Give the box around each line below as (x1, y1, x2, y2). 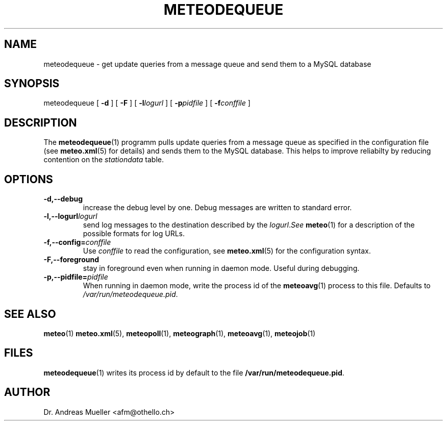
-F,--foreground (43, 255, 99, 264)
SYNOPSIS (4, 77, 60, 90)
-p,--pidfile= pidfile (43, 272, 108, 282)
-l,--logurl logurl (43, 212, 97, 221)
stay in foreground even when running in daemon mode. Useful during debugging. (83, 264, 360, 273)
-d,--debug (43, 194, 83, 204)
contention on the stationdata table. (43, 155, 164, 164)
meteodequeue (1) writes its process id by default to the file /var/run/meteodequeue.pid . (43, 368, 344, 377)
